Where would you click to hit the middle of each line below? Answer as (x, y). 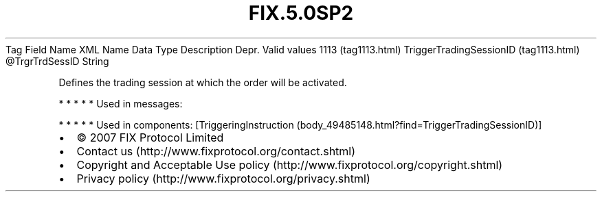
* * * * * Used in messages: (121, 103)
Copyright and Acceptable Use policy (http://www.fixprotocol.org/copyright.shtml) (290, 165)
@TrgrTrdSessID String (57, 61)
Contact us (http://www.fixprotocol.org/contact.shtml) (216, 151)
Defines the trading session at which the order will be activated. (203, 82)
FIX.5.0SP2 (301, 13)
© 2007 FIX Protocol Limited (150, 137)
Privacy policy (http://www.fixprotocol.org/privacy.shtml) (223, 178)
